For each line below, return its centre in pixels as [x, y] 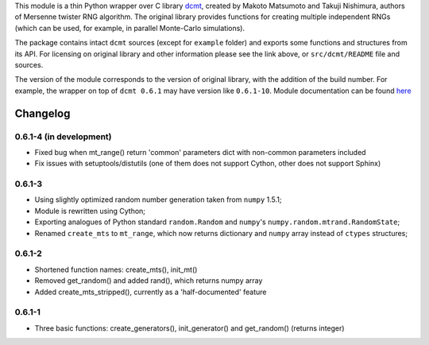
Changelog [43, 113]
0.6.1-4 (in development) [63, 137]
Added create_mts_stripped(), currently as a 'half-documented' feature [151, 292]
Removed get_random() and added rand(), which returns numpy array [149, 281]
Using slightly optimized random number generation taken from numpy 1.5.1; [158, 200]
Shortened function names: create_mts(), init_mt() [116, 269]
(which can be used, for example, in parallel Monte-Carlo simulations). [130, 28]
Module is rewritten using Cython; [90, 211]
